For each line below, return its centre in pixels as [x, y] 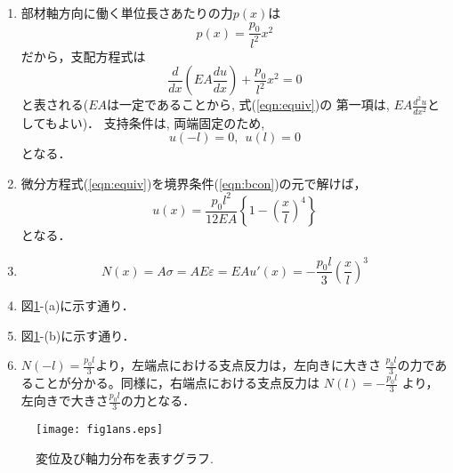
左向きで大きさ [65, 401]
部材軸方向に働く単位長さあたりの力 [127, 12]
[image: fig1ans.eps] [100, 430]
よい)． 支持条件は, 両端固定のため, [161, 122]
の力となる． [158, 401]
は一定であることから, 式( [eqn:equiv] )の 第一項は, [248, 104]
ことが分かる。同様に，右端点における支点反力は [177, 383]
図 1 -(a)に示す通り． [77, 305]
